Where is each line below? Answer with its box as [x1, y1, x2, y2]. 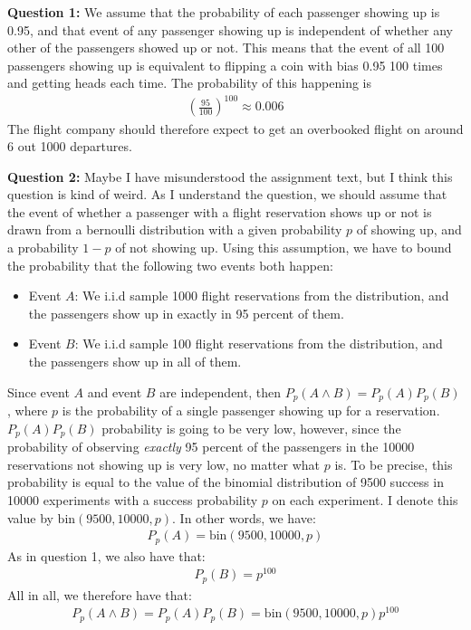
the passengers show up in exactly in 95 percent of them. [28, 303, 344, 322]
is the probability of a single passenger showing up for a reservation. [62, 401, 440, 420]
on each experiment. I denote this [272, 490, 458, 509]
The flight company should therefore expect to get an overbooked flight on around [7, 119, 464, 138]
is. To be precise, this [334, 454, 453, 473]
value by [7, 508, 53, 527]
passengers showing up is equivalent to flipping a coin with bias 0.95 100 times [7, 55, 443, 74]
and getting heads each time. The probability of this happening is [7, 73, 372, 92]
